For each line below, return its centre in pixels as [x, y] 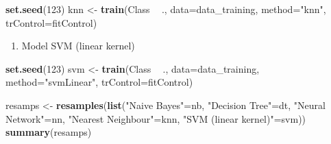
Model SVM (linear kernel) [78, 46]
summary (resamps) [49, 132]
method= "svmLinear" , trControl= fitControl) [99, 82]
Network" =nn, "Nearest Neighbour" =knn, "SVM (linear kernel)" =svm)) [156, 118]
